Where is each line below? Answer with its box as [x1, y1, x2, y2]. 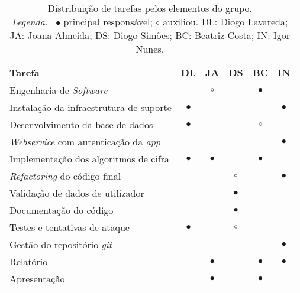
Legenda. [12, 15, 48, 28]
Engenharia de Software [9, 83, 108, 97]
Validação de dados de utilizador [9, 186, 144, 200]
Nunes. [136, 42, 164, 56]
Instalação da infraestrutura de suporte [9, 100, 172, 114]
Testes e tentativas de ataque [9, 220, 130, 234]
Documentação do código [9, 203, 114, 217]
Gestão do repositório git [9, 237, 112, 251]
